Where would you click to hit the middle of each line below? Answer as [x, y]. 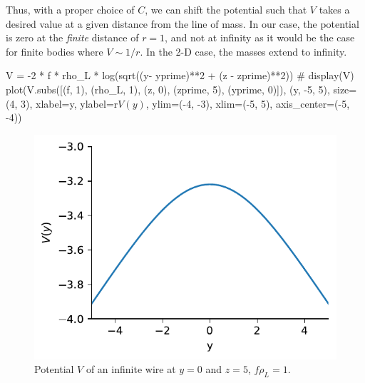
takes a [334, 9]
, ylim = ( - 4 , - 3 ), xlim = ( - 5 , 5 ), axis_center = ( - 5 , [248, 103]
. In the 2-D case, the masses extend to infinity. [243, 51]
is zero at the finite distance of [72, 37]
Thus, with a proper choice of [70, 9]
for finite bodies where [55, 51]
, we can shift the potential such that [226, 9]
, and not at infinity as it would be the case [260, 37]
